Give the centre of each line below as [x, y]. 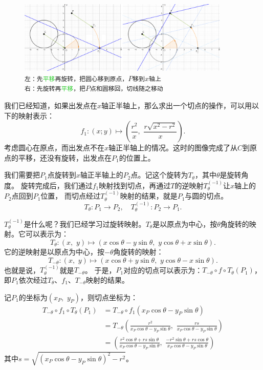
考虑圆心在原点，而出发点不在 [54, 148]
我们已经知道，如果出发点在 [51, 105]
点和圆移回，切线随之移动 [126, 89]
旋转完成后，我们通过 [57, 185]
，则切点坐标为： [109, 297]
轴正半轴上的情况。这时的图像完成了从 [173, 148]
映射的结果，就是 [149, 196]
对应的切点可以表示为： [163, 270]
